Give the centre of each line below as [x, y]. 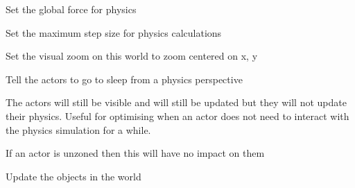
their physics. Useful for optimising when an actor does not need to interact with [177, 116]
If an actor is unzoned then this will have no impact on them [135, 153]
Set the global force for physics [71, 9]
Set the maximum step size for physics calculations [114, 32]
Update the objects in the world [73, 176]
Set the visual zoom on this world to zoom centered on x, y [132, 56]
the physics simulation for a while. [78, 129]
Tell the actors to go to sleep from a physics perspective [124, 79]
